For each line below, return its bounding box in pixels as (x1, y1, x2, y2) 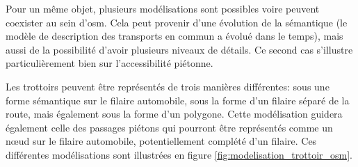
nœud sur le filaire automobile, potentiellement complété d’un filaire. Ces (6, 134, 317, 148)
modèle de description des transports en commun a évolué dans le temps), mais (6, 29, 343, 43)
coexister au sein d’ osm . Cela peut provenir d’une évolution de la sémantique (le (6, 15, 348, 29)
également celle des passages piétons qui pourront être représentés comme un (6, 120, 333, 134)
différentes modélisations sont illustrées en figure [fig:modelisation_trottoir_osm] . (6, 147, 353, 161)
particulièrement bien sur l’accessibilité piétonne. (6, 56, 213, 70)
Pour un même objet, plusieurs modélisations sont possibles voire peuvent (6, 1, 320, 15)
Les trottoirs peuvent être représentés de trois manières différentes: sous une (6, 79, 329, 93)
